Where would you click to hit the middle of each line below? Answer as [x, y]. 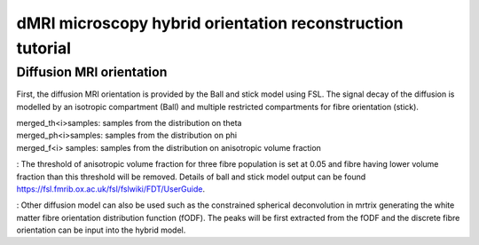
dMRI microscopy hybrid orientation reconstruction [210, 23]
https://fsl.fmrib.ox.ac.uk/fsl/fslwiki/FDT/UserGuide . [111, 189]
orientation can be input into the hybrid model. [101, 230]
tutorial [43, 48]
